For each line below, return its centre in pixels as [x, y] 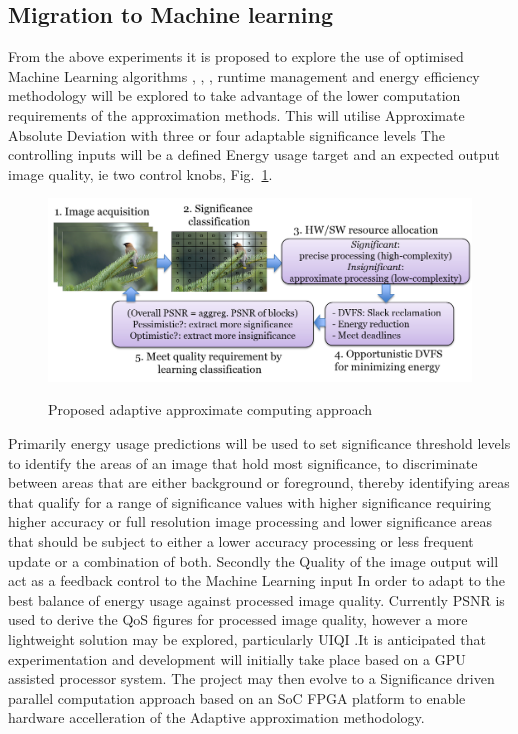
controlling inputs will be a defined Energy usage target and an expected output [254, 154]
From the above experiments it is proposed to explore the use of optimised [236, 56]
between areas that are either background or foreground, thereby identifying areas [259, 482]
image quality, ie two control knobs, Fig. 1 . [140, 173]
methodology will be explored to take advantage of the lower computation [234, 95]
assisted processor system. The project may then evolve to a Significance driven [251, 678]
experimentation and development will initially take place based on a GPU [237, 658]
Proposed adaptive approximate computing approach [210, 409]
